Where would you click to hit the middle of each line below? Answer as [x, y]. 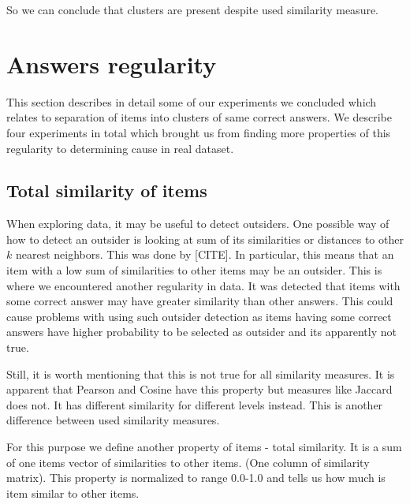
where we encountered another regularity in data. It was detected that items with [203, 285]
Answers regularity [112, 63]
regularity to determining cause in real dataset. [120, 148]
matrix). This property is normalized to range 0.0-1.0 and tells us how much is [196, 478]
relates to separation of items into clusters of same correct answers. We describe [199, 117]
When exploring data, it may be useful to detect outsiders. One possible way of [198, 224]
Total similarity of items [107, 190]
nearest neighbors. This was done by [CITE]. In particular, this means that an [205, 254]
